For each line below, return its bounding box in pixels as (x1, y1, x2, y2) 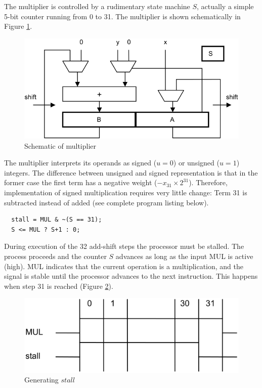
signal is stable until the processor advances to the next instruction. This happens (4, 271, 258, 281)
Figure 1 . (4, 21, 32, 31)
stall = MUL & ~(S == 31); (11, 216, 102, 224)
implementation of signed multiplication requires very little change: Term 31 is (4, 187, 247, 197)
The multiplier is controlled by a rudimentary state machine (4, 1, 190, 11)
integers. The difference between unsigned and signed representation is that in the (4, 167, 258, 178)
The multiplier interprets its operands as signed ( (4, 157, 157, 168)
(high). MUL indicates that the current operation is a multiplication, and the (4, 261, 244, 271)
